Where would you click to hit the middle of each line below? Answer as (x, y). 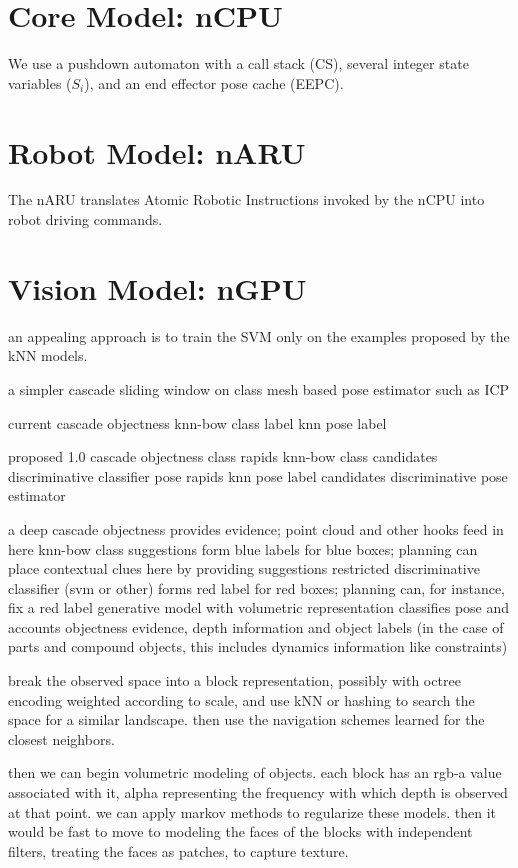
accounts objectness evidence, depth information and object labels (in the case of (256, 626)
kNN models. (48, 355)
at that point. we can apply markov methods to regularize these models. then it (252, 811)
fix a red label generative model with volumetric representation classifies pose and (259, 607)
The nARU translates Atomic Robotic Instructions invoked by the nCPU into (246, 199)
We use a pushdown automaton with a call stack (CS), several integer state (238, 63)
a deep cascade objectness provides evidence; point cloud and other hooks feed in (256, 528)
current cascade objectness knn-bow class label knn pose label (197, 422)
